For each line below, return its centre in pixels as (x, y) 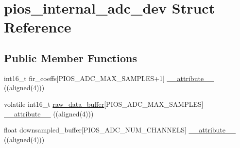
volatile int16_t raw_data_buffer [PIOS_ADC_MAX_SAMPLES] (104, 104)
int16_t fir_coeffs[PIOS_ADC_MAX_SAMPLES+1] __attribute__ (109, 78)
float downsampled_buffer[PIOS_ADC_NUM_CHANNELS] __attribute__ (120, 130)
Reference (38, 27)
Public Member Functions (70, 58)
